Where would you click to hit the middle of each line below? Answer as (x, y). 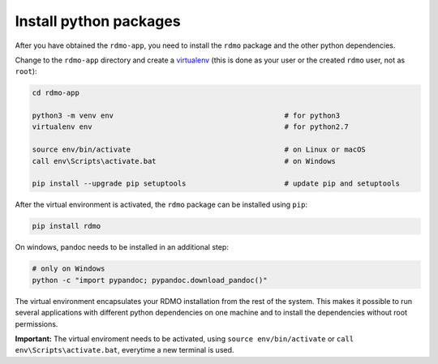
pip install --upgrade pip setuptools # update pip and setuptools (216, 184)
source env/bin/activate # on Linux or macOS (199, 150)
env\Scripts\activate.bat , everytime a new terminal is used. (125, 350)
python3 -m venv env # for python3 (186, 116)
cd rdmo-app (56, 93)
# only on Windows (69, 269)
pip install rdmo (67, 226)
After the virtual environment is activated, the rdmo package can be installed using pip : (161, 205)
